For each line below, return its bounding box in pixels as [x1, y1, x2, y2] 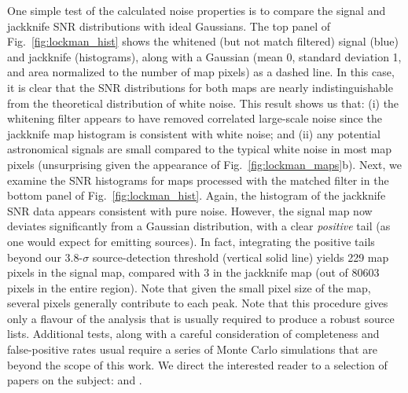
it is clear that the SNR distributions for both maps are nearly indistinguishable [7, 79, 393, 95]
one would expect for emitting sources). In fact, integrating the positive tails [7, 233, 375, 249]
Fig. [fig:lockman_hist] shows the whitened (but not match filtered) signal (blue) [7, 33, 399, 50]
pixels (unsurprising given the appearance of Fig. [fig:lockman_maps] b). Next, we [7, 156, 402, 172]
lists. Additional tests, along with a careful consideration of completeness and [7, 325, 380, 342]
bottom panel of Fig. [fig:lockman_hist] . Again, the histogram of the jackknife [7, 187, 386, 204]
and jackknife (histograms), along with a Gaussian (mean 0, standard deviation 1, [7, 48, 402, 64]
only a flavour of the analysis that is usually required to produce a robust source [7, 310, 395, 326]
